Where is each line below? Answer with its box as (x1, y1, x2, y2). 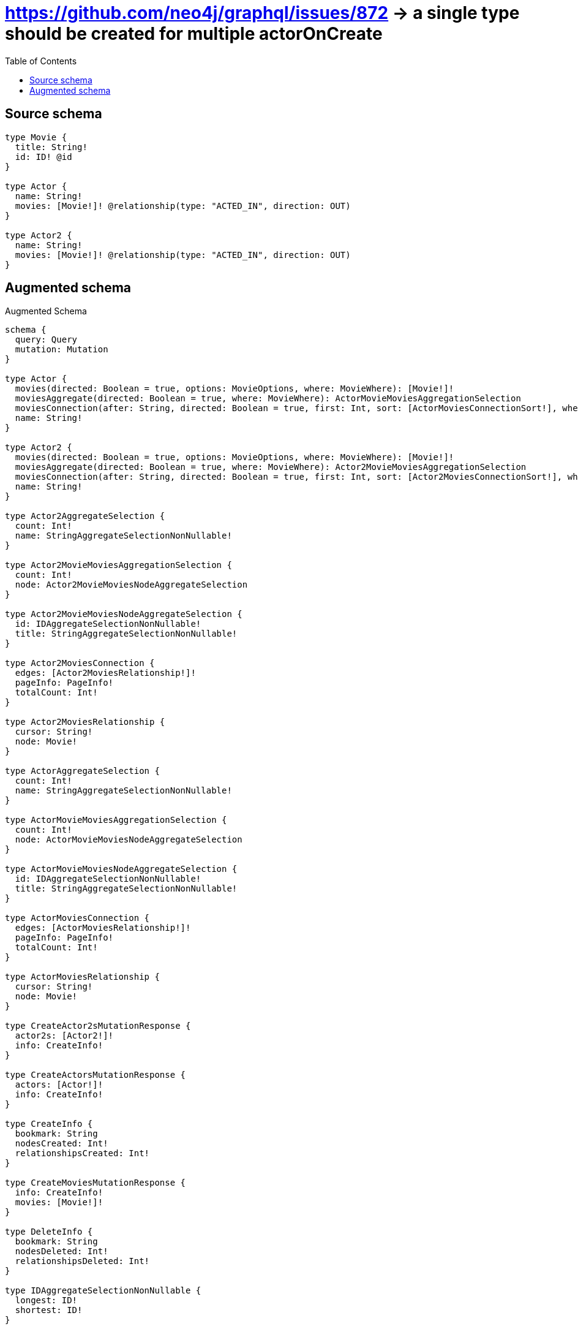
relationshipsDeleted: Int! (15, 1256, 150, 1267)
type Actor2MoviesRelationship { (5, 717, 165, 727)
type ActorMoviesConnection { (5, 913, 150, 923)
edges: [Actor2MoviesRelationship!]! (15, 668, 196, 678)
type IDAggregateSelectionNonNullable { (5, 1285, 201, 1296)
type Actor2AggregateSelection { (5, 511, 165, 521)
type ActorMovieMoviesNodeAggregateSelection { (5, 864, 238, 874)
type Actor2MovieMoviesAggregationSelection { (5, 560, 232, 570)
